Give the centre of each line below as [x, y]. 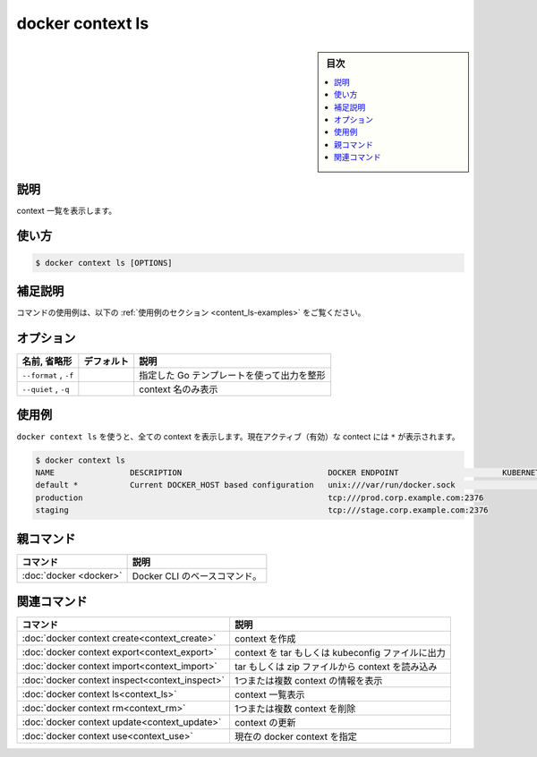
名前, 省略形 [47, 361]
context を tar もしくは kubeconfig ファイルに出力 [340, 653]
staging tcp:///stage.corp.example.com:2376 [262, 510]
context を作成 [265, 639]
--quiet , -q [46, 389]
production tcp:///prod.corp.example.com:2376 [260, 498]
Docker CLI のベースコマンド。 [197, 575]
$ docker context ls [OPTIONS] [104, 263]
